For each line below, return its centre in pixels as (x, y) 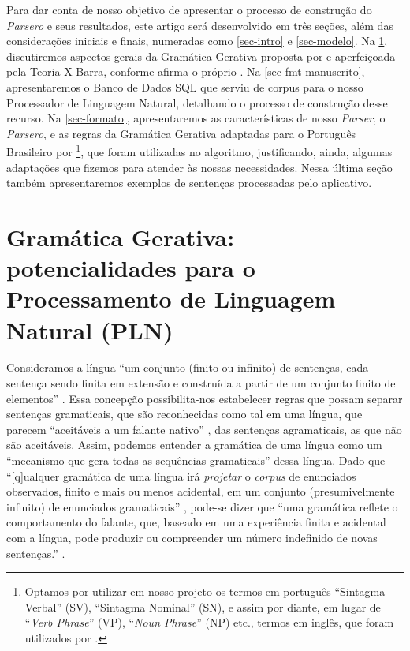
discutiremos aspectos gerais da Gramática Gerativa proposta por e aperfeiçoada (201, 56)
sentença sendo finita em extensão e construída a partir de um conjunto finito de (201, 383)
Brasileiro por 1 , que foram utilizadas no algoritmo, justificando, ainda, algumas (199, 150)
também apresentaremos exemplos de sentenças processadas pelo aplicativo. (189, 183)
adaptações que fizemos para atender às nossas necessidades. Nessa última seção (199, 167)
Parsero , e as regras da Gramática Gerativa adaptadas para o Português (181, 133)
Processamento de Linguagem (171, 299)
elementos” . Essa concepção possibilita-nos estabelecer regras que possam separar (205, 398)
